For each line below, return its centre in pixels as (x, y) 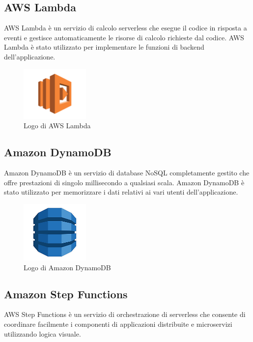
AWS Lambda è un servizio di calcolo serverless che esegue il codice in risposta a (126, 28)
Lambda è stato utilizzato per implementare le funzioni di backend (104, 47)
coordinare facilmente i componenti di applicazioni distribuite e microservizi (118, 324)
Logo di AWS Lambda (57, 126)
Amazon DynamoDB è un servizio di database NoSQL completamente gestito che (127, 173)
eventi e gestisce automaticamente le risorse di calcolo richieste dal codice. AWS (124, 37)
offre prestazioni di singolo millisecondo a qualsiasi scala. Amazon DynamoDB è (124, 182)
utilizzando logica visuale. (42, 333)
